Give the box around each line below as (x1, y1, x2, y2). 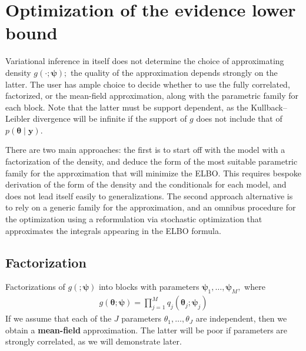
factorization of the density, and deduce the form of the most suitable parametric (5, 155, 298, 168)
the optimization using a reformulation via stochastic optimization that (5, 213, 262, 225)
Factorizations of (5, 280, 65, 293)
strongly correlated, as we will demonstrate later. (5, 335, 182, 347)
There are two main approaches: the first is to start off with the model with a (5, 143, 285, 156)
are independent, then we (195, 312, 287, 325)
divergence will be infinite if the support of (32, 112, 187, 125)
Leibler (5, 112, 31, 125)
